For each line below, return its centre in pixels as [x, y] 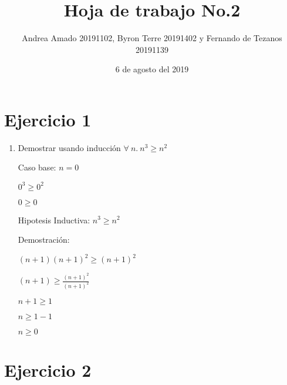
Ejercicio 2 [48, 370]
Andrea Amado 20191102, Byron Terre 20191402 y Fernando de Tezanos [152, 38]
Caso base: [37, 167]
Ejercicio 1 [48, 119]
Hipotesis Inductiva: [54, 220]
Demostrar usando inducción [69, 147]
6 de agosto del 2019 [152, 69]
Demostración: [44, 240]
